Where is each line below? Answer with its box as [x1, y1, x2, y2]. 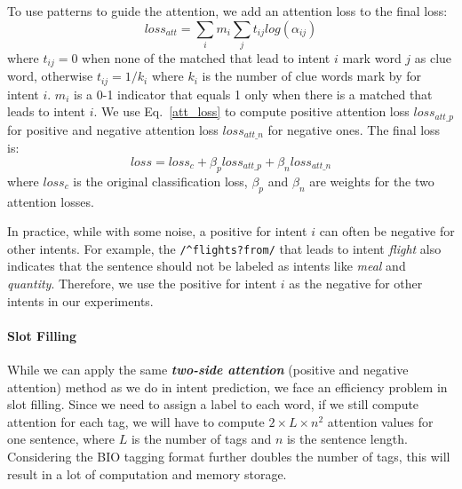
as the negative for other [289, 273, 423, 292]
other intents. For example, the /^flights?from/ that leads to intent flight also [7, 239, 442, 257]
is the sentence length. [286, 430, 408, 448]
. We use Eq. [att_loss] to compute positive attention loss [93, 102, 410, 121]
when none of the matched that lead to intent [82, 48, 331, 67]
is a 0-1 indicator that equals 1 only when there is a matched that [73, 84, 433, 103]
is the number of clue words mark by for [202, 67, 422, 85]
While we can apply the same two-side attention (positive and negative [7, 359, 409, 378]
